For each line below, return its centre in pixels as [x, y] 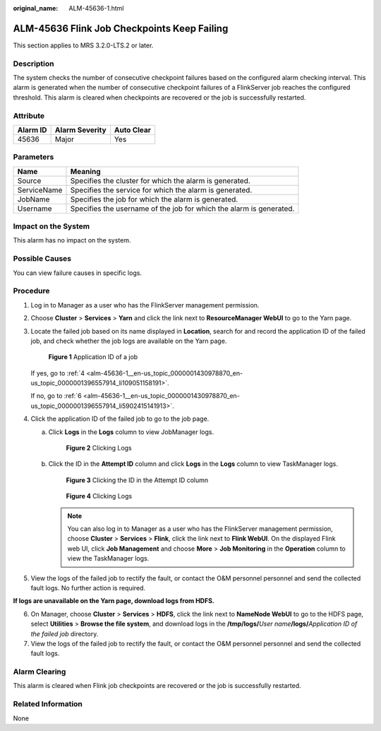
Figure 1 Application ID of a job [93, 357]
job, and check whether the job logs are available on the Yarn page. [129, 341]
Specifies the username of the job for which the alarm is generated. [182, 209]
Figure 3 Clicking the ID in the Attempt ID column [137, 480]
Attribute [29, 115]
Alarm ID [32, 129]
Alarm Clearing [40, 672]
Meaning [86, 171]
